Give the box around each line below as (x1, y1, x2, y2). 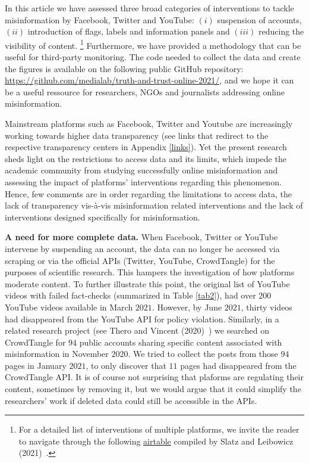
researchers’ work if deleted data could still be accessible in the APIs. (5, 394, 257, 406)
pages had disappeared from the (180, 359, 297, 371)
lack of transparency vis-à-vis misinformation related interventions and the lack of (5, 199, 303, 212)
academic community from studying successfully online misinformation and (5, 164, 278, 176)
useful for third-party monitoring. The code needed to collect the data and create (5, 51, 301, 63)
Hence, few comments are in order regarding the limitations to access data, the (5, 187, 292, 200)
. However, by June (152, 300, 222, 313)
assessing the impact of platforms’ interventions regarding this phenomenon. (5, 175, 282, 188)
